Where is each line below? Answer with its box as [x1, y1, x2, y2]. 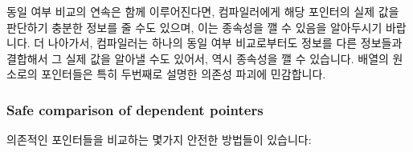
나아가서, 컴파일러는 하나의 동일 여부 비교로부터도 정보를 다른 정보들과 [47, 34, 403, 51]
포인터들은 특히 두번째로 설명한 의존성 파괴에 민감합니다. [41, 66, 326, 82]
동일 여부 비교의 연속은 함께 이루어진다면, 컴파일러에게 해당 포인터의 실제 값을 [6, 3, 399, 19]
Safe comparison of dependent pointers [6, 99, 264, 119]
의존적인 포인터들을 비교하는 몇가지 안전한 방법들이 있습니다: [6, 131, 312, 148]
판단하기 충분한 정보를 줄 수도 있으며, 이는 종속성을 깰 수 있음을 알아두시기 [6, 18, 382, 35]
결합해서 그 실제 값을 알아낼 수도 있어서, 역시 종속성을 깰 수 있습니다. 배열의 [6, 50, 389, 66]
